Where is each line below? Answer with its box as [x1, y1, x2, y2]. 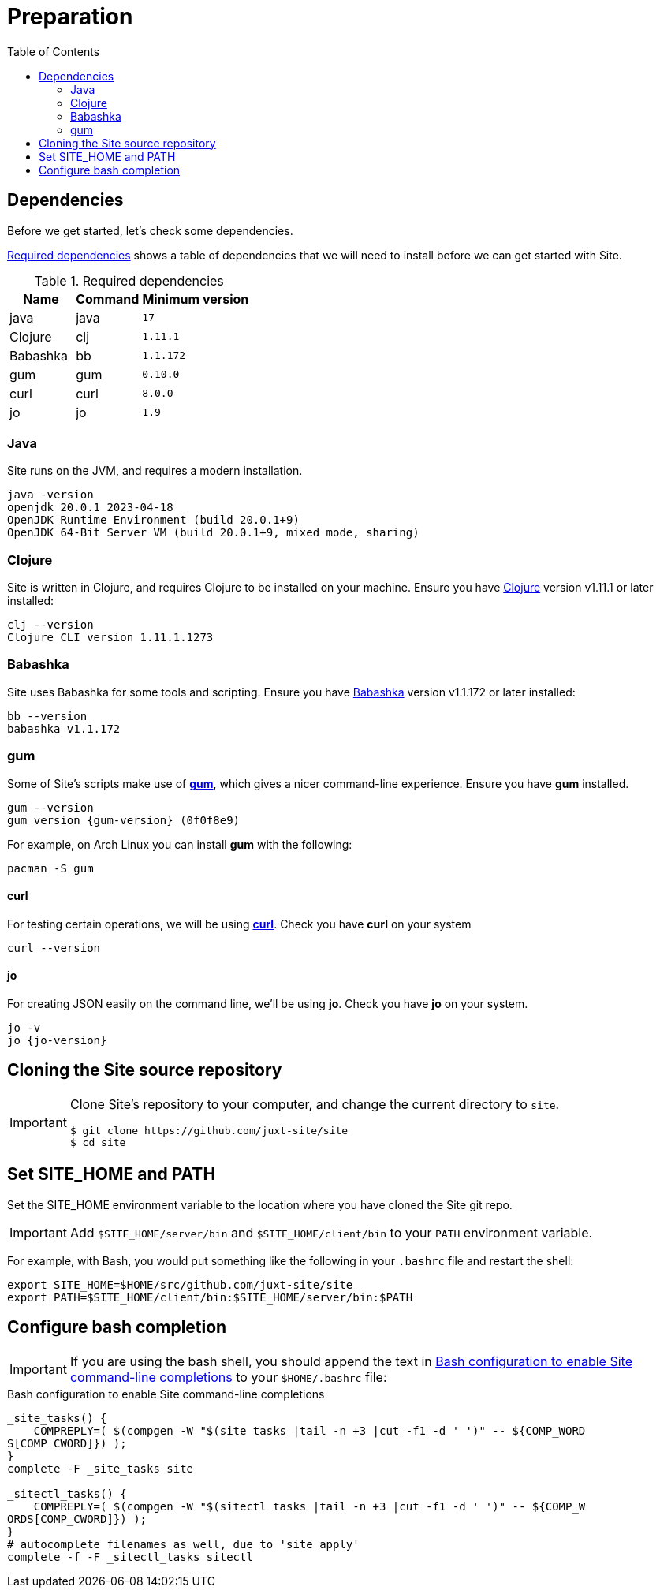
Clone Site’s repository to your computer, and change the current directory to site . [69, 1096, 560, 1112]
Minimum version [142, 290, 249, 307]
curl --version [7, 941, 101, 954]
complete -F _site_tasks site [7, 1461, 194, 1475]
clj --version [7, 618, 94, 632]
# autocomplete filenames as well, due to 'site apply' [7, 1537, 360, 1551]
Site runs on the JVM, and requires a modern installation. [7, 464, 303, 478]
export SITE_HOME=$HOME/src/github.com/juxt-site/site [7, 1278, 353, 1291]
